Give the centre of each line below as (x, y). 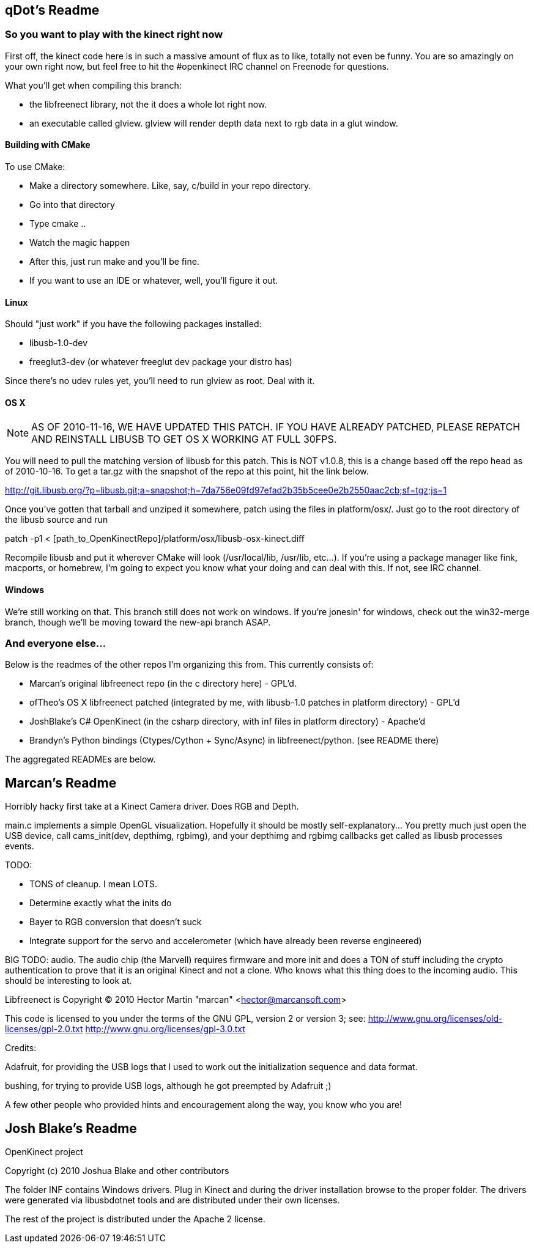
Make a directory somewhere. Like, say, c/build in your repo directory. (170, 186)
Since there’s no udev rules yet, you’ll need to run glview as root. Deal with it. (160, 381)
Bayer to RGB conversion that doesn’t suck (116, 922)
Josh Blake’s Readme (71, 1128)
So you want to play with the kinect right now (114, 35)
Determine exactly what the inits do (101, 903)
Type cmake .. (58, 224)
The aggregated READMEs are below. (80, 759)
